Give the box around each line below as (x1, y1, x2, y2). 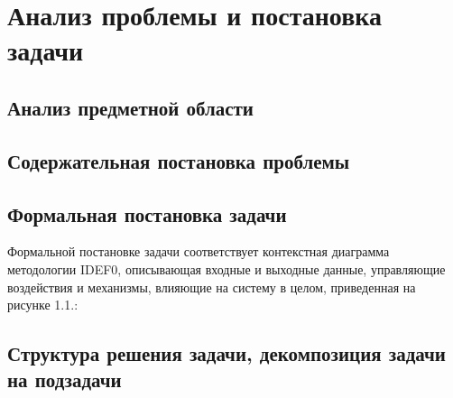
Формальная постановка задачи (7, 199, 287, 227)
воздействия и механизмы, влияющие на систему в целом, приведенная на (7, 277, 416, 296)
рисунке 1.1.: (7, 295, 79, 314)
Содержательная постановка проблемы (7, 146, 350, 174)
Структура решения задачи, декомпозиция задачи (7, 339, 446, 367)
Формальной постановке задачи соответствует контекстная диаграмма (7, 242, 390, 261)
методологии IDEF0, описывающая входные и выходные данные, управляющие (7, 259, 446, 278)
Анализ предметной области (7, 93, 254, 121)
